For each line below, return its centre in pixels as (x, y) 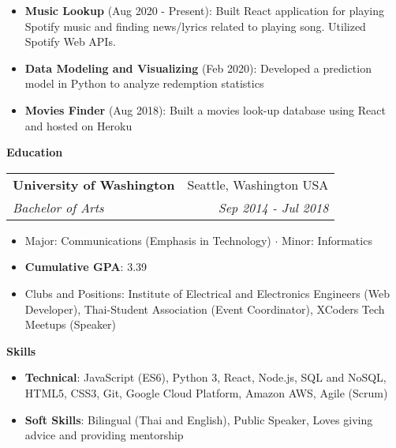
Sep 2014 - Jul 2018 (273, 207)
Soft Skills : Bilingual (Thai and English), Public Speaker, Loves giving (199, 419)
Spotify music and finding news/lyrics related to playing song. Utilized (195, 26)
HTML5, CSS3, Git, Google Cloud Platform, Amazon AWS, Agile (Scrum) (206, 392)
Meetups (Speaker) (71, 324)
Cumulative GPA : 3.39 (86, 267)
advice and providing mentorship (104, 435)
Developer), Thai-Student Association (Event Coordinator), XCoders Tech (205, 309)
